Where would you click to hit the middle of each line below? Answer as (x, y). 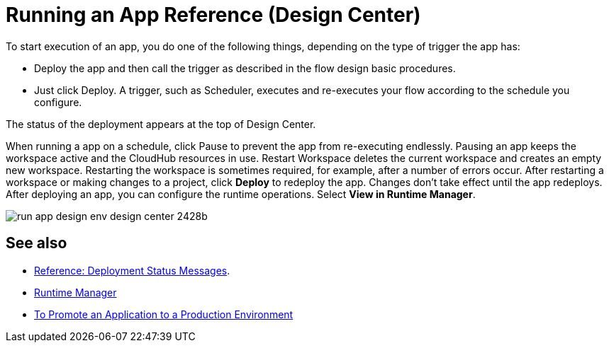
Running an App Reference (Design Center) (213, 15)
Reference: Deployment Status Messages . (132, 270)
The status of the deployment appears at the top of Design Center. (161, 124)
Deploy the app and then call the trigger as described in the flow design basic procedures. (245, 68)
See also (37, 243)
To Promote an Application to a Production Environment (164, 314)
